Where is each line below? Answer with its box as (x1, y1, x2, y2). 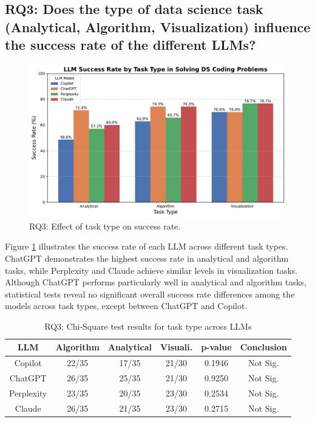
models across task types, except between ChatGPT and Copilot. (5, 299, 248, 312)
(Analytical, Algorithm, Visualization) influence (5, 17, 311, 36)
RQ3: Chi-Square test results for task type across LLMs (44, 319, 252, 332)
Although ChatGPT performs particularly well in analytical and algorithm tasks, (5, 276, 307, 288)
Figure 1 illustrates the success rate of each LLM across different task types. (5, 240, 288, 253)
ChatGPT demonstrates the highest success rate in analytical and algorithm (5, 251, 289, 264)
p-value (201, 341, 232, 353)
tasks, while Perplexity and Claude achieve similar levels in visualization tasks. (5, 264, 298, 276)
